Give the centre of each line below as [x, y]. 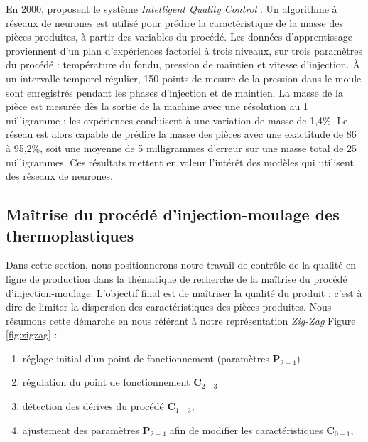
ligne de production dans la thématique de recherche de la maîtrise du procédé [177, 278]
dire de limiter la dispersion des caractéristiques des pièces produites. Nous [169, 307]
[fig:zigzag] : [32, 334]
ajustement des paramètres [81, 430]
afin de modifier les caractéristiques [246, 430]
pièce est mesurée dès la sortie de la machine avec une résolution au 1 [157, 106]
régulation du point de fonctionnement [106, 382]
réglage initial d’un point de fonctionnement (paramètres [146, 358]
